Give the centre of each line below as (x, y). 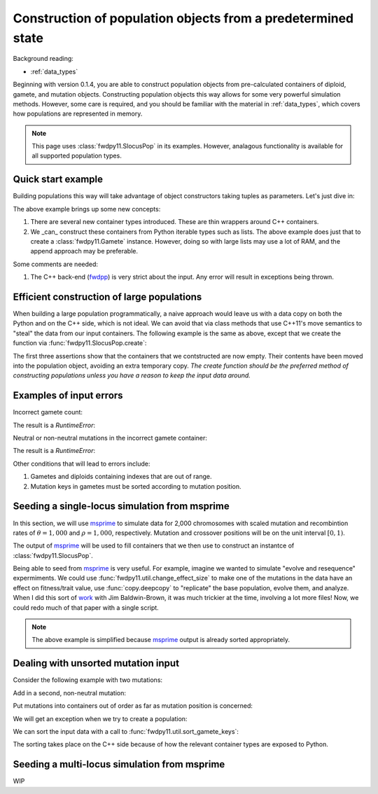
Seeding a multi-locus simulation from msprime (119, 764)
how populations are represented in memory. (78, 114)
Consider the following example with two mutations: (88, 680)
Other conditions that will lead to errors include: (82, 464)
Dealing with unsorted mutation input (96, 663)
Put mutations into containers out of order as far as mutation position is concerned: (133, 706)
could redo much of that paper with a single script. (86, 607)
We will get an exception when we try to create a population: (100, 718)
